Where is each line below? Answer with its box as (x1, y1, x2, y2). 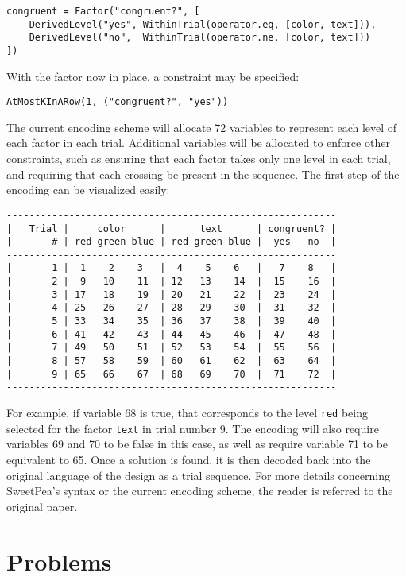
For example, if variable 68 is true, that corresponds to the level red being (6, 405, 368, 421)
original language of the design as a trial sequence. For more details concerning (6, 467, 390, 483)
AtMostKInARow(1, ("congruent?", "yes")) (6, 96, 229, 108)
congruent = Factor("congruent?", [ (6, 6, 200, 17)
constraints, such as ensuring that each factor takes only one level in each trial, (6, 150, 391, 167)
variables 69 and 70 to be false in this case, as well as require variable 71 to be (6, 436, 389, 452)
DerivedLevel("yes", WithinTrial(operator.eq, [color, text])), (29, 18, 377, 30)
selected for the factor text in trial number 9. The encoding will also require (6, 420, 379, 436)
